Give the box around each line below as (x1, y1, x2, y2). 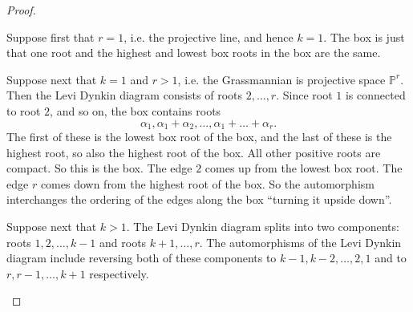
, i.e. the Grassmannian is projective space (177, 71, 386, 87)
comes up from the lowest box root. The (204, 160, 403, 176)
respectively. (89, 265, 149, 282)
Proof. (6, 2, 36, 18)
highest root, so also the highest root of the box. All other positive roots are (6, 144, 381, 160)
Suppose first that (6, 28, 95, 45)
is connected (345, 87, 406, 103)
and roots (99, 233, 147, 250)
